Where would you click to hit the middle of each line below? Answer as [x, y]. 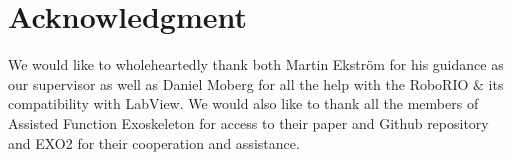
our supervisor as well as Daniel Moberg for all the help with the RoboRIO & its [256, 83]
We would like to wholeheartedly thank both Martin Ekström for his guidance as [256, 64]
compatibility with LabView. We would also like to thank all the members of [243, 103]
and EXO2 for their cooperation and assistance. [154, 142]
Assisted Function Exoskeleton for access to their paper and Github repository [248, 122]
